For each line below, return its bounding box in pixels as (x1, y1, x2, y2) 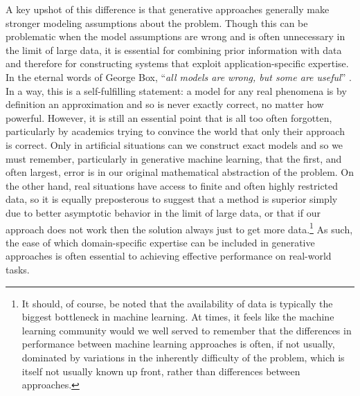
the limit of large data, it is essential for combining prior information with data (6, 42, 342, 57)
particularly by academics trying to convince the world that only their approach (6, 124, 345, 138)
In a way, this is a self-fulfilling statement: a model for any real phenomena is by (6, 83, 347, 98)
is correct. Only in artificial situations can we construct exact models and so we (6, 137, 343, 152)
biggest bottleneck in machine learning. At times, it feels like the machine (21, 309, 334, 324)
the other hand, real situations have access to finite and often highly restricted (6, 178, 339, 192)
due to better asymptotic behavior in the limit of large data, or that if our (6, 205, 321, 219)
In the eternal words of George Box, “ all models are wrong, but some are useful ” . (6, 69, 352, 84)
